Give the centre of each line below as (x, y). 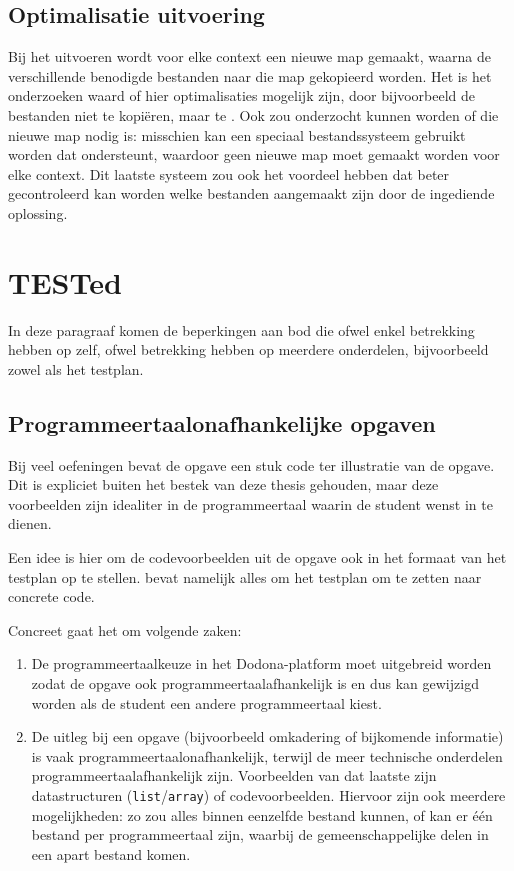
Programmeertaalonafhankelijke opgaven (222, 422)
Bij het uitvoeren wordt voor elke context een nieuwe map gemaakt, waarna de (249, 56)
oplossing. (38, 212)
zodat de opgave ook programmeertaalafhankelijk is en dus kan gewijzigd (255, 683)
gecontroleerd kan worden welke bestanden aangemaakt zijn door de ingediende (251, 193)
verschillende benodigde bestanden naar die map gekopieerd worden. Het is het (250, 75)
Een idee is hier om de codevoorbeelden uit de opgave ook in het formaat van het (257, 557)
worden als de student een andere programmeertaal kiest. (206, 702)
